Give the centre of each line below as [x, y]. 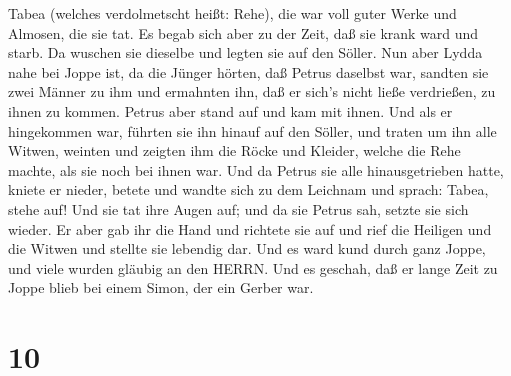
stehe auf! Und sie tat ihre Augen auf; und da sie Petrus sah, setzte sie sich [238, 208]
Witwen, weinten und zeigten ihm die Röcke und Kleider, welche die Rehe [234, 150]
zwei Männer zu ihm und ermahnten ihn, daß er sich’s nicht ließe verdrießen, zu [252, 91]
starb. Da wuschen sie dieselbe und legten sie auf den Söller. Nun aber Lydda [245, 52]
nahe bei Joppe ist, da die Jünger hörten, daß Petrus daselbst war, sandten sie [248, 71]
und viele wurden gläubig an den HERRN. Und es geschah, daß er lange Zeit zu [253, 267]
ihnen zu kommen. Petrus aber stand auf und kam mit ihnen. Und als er [230, 110]
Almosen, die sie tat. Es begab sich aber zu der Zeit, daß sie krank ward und [243, 32]
